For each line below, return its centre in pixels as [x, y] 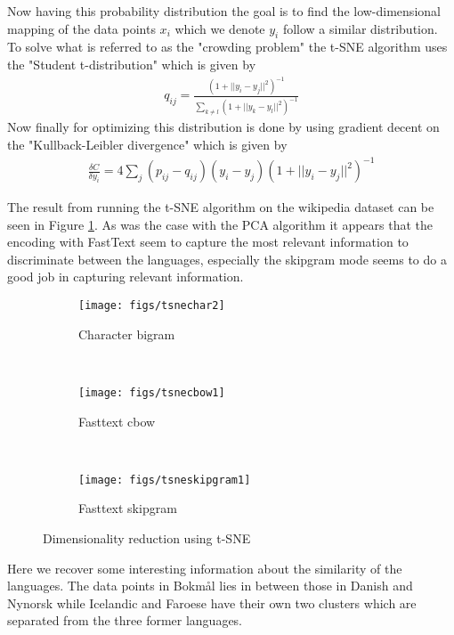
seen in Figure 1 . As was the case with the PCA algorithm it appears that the [220, 224]
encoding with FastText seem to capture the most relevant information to [208, 242]
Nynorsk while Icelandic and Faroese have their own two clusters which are [212, 602]
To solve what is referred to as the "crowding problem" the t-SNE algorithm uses [227, 47]
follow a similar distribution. [360, 28]
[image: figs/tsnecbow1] [152, 392]
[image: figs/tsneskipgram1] [165, 480]
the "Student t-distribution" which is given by [132, 64]
